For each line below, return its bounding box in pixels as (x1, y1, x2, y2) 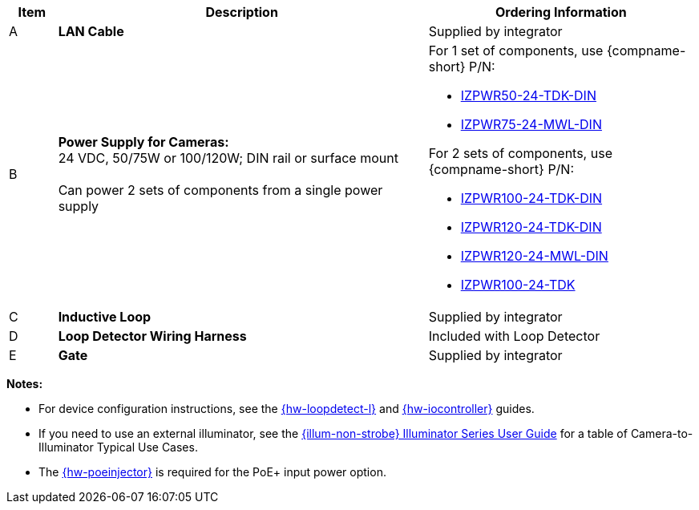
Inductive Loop (58, 309, 152, 325)
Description (205, 4, 278, 20)
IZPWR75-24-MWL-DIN (460, 116, 602, 132)
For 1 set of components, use (428, 42, 604, 59)
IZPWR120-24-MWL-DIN (460, 248, 608, 264)
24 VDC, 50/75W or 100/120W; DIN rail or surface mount (58, 150, 398, 166)
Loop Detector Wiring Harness (58, 328, 247, 344)
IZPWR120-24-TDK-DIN (460, 219, 602, 235)
